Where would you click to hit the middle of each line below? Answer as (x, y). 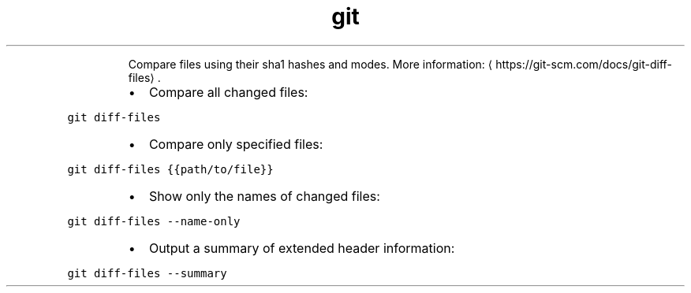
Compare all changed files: (228, 92)
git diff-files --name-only (154, 221)
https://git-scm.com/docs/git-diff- (584, 64)
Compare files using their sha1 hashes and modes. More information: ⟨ (310, 64)
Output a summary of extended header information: (302, 248)
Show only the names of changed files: (264, 196)
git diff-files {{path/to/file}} (170, 169)
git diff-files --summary (147, 273)
